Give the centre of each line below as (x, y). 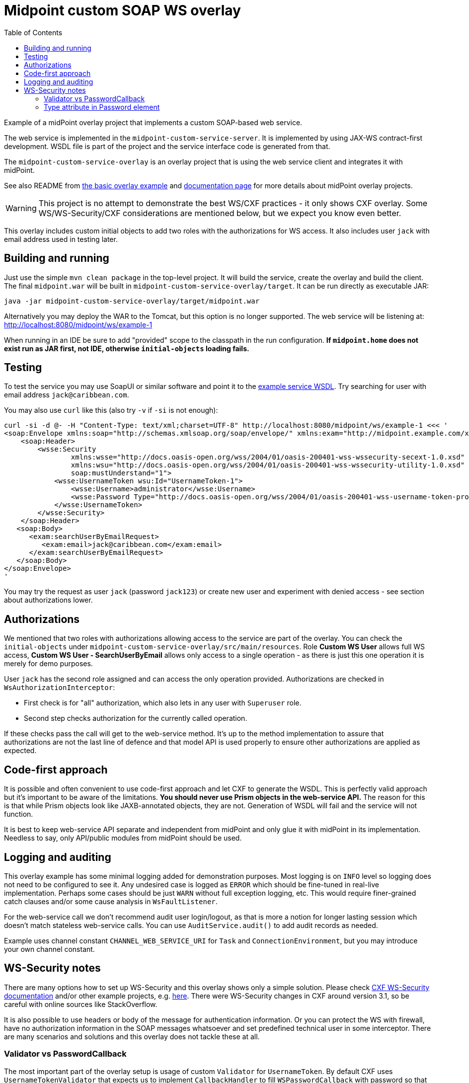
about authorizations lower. (48, 600)
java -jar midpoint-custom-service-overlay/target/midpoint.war (132, 301)
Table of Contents (33, 32)
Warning (21, 208)
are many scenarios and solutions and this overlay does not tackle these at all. (132, 1036)
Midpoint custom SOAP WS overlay (122, 10)
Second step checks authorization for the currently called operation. (136, 718)
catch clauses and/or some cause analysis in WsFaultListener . (111, 901)
